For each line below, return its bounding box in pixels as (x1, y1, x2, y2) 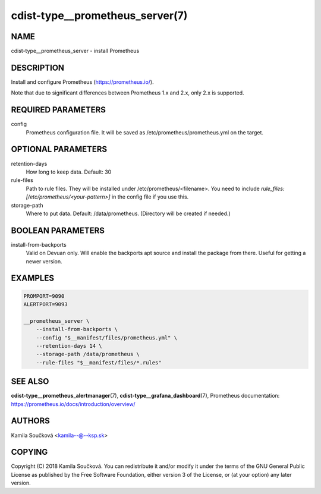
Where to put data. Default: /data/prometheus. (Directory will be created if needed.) (26, 210, 231, 217)
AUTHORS (11, 416, 51, 426)
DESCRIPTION (11, 62, 65, 73)
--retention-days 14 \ (36, 342, 102, 349)
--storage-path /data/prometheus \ (36, 351, 140, 358)
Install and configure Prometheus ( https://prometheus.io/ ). (11, 78, 154, 86)
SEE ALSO (11, 376, 49, 386)
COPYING (11, 447, 48, 457)
